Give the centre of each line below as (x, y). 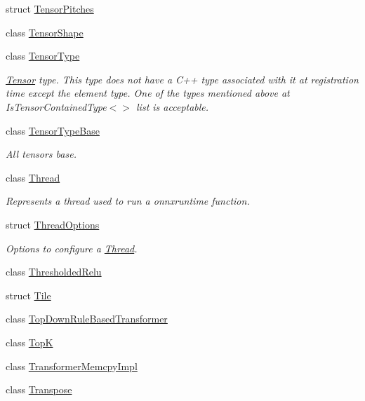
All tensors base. (41, 154)
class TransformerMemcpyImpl (72, 366)
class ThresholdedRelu (54, 272)
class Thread (33, 177)
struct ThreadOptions (53, 224)
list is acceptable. (173, 106)
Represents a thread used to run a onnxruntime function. (128, 201)
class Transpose (39, 389)
